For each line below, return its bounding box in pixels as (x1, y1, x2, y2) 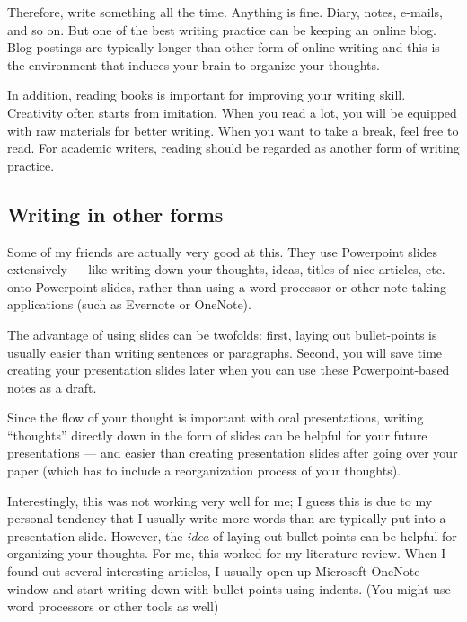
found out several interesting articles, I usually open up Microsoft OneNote (7, 562, 420, 581)
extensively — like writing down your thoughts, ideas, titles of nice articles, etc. (7, 260, 445, 279)
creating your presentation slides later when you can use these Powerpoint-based (7, 360, 450, 379)
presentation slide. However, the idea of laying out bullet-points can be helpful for (7, 526, 457, 545)
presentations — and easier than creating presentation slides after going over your (7, 443, 458, 462)
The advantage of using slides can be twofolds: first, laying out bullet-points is (7, 324, 437, 343)
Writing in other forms (7, 200, 224, 227)
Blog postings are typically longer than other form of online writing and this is (7, 38, 440, 57)
